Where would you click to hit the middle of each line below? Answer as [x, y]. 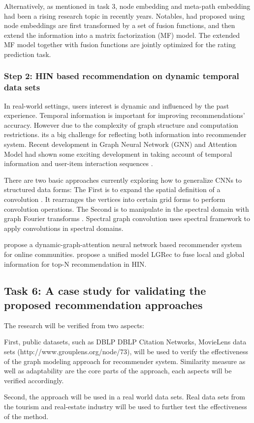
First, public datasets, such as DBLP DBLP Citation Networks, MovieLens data [125, 342]
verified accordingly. [34, 380]
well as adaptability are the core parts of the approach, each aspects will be [118, 371]
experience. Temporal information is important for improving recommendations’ [125, 115]
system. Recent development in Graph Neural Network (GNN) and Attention [121, 144]
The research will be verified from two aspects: [74, 325]
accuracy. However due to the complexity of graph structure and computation [121, 125]
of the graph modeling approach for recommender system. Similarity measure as [125, 361]
